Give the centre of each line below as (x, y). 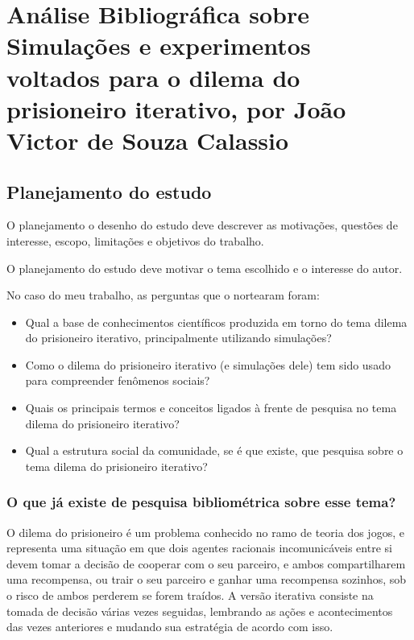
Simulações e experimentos (159, 45)
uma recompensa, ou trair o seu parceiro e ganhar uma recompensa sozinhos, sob (207, 579)
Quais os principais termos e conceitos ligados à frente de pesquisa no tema (211, 408)
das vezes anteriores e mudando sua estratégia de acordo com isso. (170, 627)
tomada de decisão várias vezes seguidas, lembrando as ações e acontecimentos (200, 611)
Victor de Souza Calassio (148, 140)
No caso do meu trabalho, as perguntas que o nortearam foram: (163, 295)
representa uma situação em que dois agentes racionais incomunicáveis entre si (199, 548)
